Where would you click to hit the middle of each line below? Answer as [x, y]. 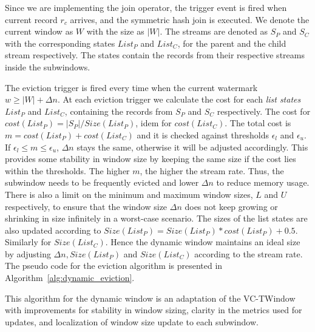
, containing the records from [119, 111]
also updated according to [53, 230]
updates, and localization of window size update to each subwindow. [132, 321]
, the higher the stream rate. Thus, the [212, 170]
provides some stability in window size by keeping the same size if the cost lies [151, 159]
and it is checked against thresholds [203, 134]
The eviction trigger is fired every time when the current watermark [131, 87]
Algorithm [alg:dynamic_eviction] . [70, 278]
